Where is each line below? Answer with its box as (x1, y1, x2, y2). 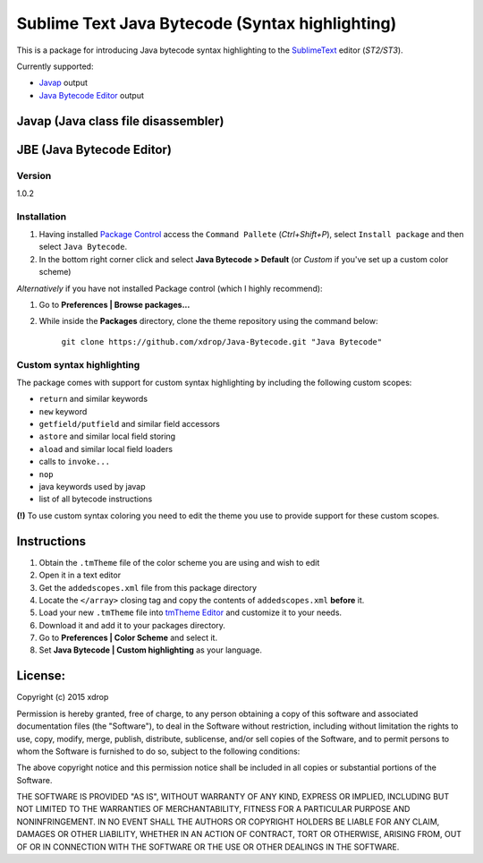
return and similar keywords (38, 394, 148, 405)
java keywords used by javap (38, 482, 147, 492)
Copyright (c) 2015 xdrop (16, 692, 109, 703)
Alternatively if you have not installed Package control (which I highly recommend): (16, 283, 323, 294)
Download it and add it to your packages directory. (38, 619, 225, 630)
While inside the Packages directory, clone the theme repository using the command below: (38, 316, 378, 327)
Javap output (38, 77, 89, 89)
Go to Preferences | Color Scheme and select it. (38, 632, 218, 644)
